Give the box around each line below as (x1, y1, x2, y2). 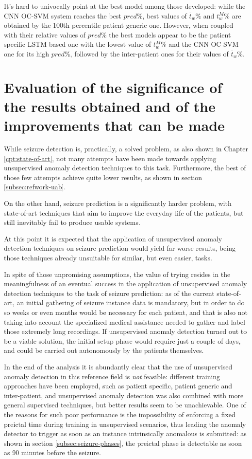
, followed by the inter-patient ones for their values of (70, 48, 229, 58)
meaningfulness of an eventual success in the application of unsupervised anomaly (4, 278, 247, 289)
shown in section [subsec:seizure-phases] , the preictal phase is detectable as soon (4, 438, 242, 448)
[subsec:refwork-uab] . (4, 182, 66, 192)
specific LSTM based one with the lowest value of (4, 39, 151, 49)
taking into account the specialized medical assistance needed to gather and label (4, 316, 245, 327)
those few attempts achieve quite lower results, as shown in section (4, 172, 202, 182)
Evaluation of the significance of (4, 77, 222, 97)
